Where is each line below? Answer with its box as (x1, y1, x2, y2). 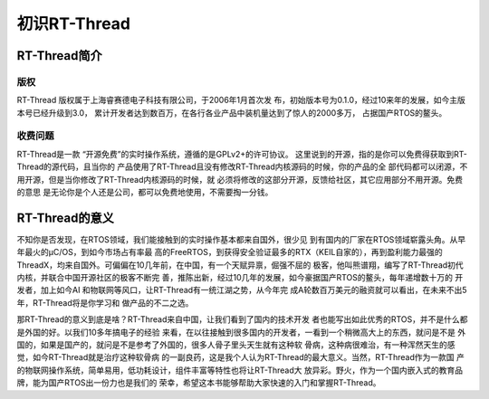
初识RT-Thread (16, 14, 131, 33)
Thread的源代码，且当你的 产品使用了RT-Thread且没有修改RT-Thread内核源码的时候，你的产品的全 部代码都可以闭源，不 (16, 161, 468, 172)
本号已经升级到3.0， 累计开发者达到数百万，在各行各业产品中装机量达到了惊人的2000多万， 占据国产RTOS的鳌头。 (16, 107, 447, 118)
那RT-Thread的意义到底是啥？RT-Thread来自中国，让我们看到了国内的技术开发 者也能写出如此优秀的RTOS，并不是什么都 (16, 314, 468, 325)
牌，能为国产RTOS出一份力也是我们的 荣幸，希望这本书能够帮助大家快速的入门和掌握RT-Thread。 (16, 377, 381, 388)
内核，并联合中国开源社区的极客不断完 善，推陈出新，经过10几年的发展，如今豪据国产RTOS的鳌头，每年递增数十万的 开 (16, 272, 464, 283)
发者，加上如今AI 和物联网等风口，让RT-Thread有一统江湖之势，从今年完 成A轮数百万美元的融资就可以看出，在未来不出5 (16, 285, 467, 296)
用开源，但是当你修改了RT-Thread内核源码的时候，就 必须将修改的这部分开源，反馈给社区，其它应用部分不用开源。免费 (16, 174, 464, 185)
